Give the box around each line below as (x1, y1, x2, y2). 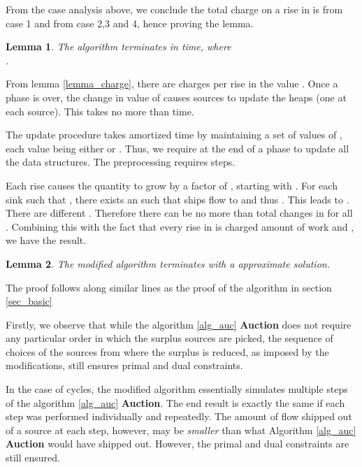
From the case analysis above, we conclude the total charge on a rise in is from (6, 2, 343, 16)
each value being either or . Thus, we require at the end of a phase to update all (6, 141, 349, 155)
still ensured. (6, 450, 60, 465)
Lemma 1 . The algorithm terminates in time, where (6, 39, 231, 54)
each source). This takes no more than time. (6, 103, 194, 118)
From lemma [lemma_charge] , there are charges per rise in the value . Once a (6, 76, 338, 91)
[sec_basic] (6, 294, 52, 308)
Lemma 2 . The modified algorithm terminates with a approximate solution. (6, 256, 330, 271)
